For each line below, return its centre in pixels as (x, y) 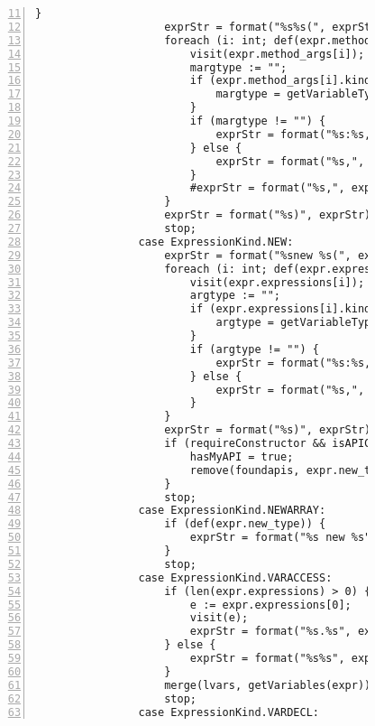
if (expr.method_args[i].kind (280, 81)
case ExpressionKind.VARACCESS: (235, 577)
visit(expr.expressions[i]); (277, 282)
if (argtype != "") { (254, 349)
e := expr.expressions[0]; (270, 605)
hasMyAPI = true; (242, 456)
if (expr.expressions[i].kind (280, 309)
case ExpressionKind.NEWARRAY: (232, 511)
